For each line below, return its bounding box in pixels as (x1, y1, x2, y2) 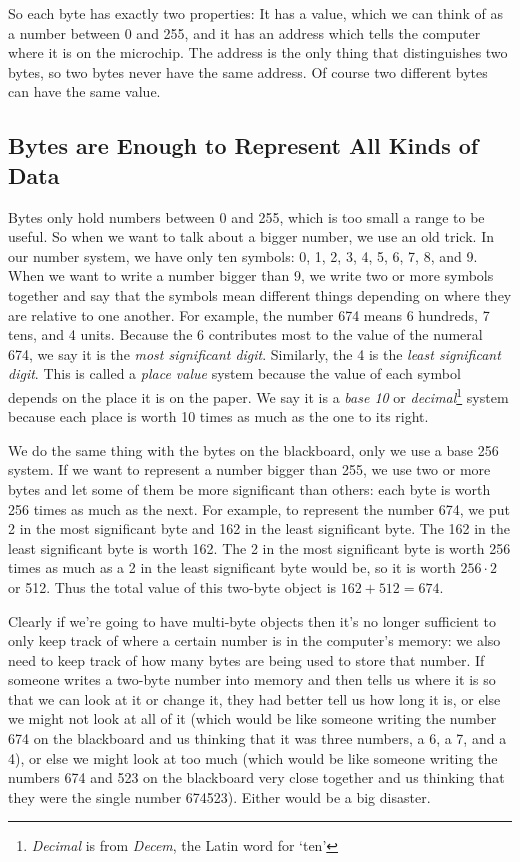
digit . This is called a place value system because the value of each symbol (8, 363, 461, 384)
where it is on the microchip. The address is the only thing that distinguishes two (8, 42, 508, 63)
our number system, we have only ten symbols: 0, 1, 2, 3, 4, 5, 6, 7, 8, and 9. (8, 245, 478, 266)
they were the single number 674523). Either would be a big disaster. (8, 786, 431, 807)
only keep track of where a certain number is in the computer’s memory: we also (8, 630, 501, 651)
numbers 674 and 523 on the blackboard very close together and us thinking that (8, 767, 505, 788)
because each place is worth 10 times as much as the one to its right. (8, 406, 429, 427)
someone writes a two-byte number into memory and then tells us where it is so (8, 669, 496, 690)
